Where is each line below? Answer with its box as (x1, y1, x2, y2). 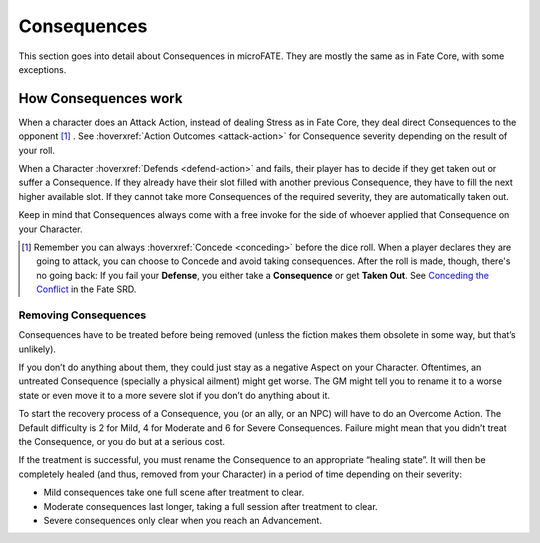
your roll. (18, 144, 55, 156)
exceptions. (18, 63, 67, 75)
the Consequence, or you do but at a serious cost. (18, 436, 225, 448)
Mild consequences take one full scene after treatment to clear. (43, 486, 305, 499)
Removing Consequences (18, 308, 147, 322)
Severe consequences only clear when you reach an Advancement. (43, 514, 322, 526)
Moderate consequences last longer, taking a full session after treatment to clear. (43, 500, 379, 512)
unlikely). (18, 343, 57, 355)
